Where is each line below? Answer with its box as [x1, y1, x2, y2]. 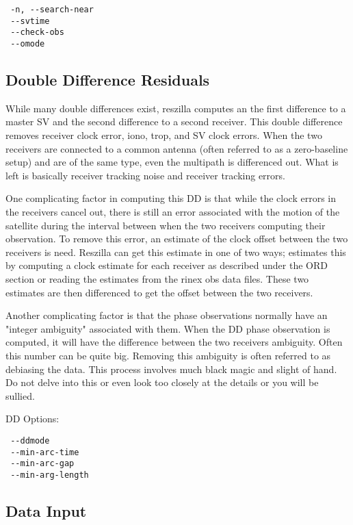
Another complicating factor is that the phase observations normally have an [5, 308, 328, 322]
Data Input [5, 500, 87, 521]
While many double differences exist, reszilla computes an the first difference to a [5, 101, 346, 115]
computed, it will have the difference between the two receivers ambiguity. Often [5, 335, 343, 349]
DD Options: [5, 411, 60, 426]
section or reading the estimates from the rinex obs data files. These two [5, 271, 309, 285]
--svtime [10, 16, 50, 26]
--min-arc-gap [10, 459, 75, 469]
